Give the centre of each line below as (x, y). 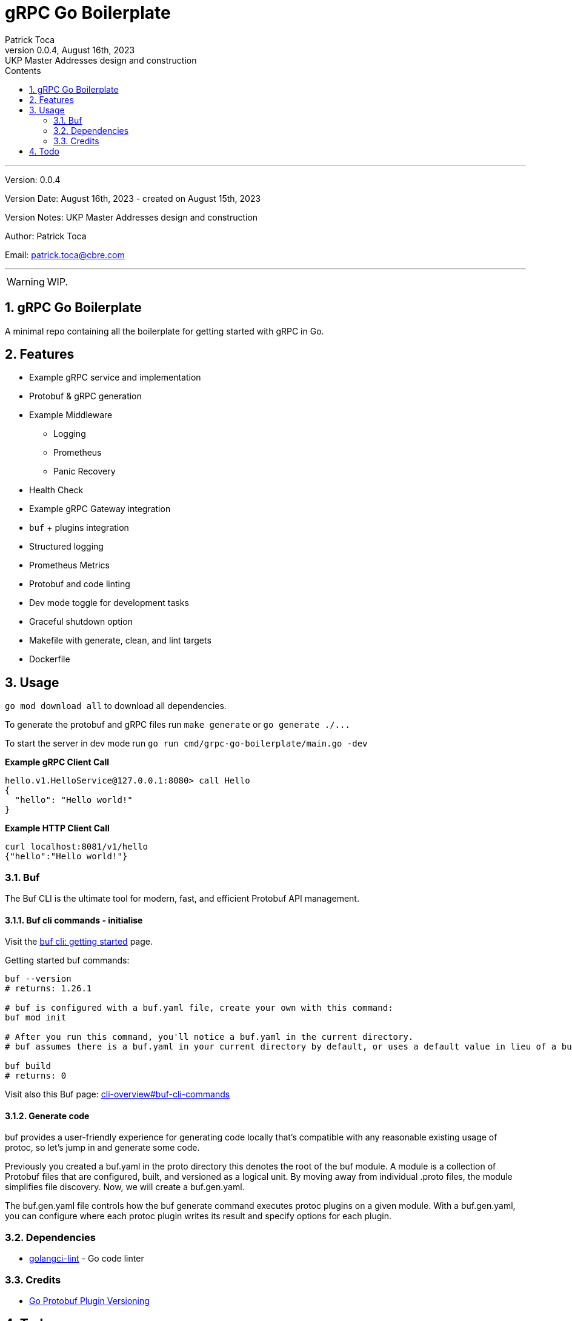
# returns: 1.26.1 (48, 989)
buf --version (38, 979)
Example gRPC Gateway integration (100, 509)
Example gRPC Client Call (57, 762)
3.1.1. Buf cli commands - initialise (74, 920)
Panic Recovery (85, 471)
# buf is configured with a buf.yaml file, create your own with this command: (199, 1008)
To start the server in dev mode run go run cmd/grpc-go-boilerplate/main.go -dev (186, 744)
